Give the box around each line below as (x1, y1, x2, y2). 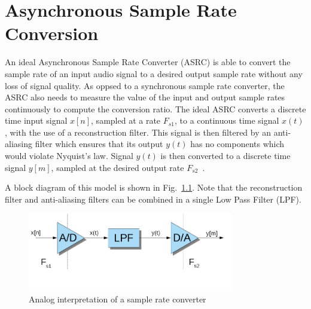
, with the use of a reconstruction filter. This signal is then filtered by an (5, 126, 272, 138)
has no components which (190, 137, 285, 150)
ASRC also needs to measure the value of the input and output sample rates (5, 91, 285, 103)
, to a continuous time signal (175, 114, 279, 127)
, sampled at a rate (91, 114, 161, 127)
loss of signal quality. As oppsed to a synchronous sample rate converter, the (5, 79, 285, 91)
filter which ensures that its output (35, 137, 163, 150)
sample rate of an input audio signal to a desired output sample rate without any (5, 67, 303, 79)
